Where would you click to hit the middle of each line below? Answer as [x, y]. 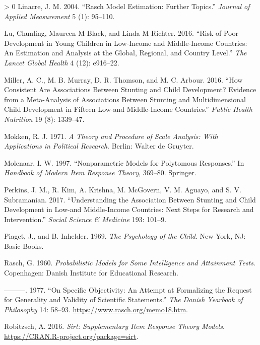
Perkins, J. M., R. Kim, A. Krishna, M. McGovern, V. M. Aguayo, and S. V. [123, 189]
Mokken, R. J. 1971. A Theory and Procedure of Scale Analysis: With [111, 136]
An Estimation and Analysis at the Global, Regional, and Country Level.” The [125, 53]
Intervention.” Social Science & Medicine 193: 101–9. [85, 219]
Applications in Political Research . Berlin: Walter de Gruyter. [99, 146]
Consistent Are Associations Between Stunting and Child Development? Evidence [130, 89]
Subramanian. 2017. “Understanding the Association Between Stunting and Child [130, 199]
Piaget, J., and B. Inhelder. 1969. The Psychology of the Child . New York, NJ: [125, 236]
